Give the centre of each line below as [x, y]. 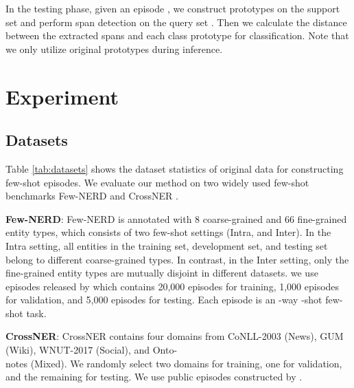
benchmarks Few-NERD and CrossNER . [92, 196]
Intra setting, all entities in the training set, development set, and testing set [167, 245]
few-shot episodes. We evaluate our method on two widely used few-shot [157, 182]
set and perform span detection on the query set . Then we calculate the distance [176, 22]
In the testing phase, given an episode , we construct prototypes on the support [173, 8]
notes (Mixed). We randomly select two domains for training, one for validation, [174, 363]
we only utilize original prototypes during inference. [114, 48]
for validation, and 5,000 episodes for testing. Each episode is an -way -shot [164, 300]
